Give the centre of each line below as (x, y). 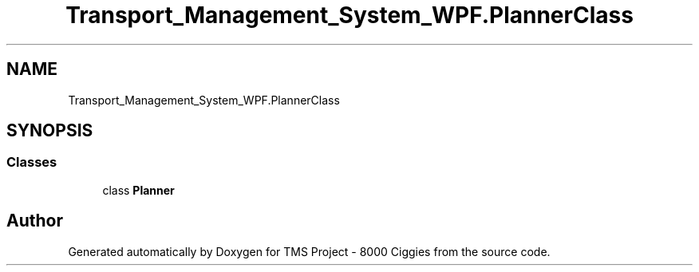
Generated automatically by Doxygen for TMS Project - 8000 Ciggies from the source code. (309, 251)
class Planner (138, 190)
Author (35, 221)
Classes (32, 162)
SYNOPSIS (50, 131)
